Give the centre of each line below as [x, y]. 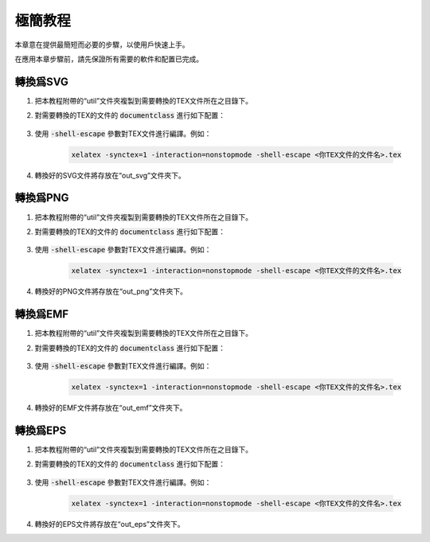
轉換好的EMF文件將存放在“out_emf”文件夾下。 [111, 407]
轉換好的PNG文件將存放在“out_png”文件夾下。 [111, 291]
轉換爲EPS [41, 430]
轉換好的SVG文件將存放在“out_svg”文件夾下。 [110, 175]
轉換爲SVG [42, 82]
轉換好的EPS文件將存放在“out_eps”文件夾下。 [109, 524]
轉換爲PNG [42, 198]
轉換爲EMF [42, 314]
